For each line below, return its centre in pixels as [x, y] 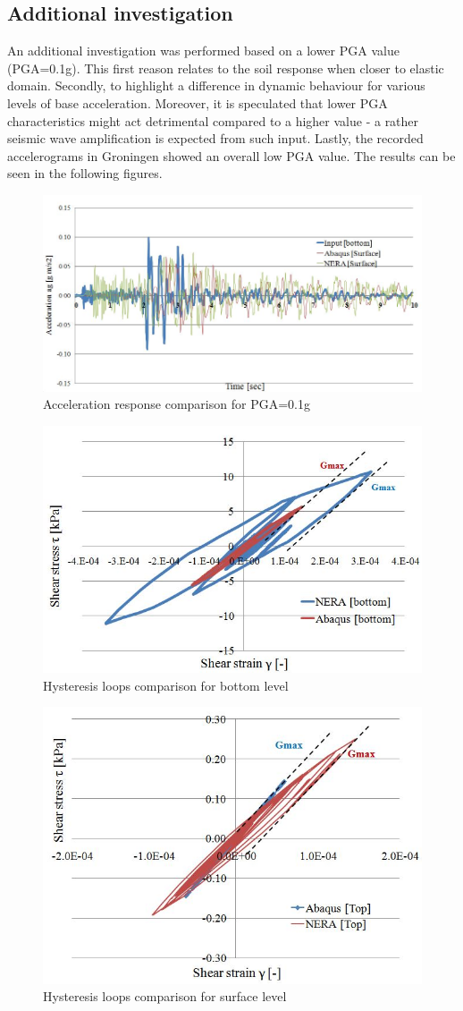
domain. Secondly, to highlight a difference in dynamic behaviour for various [216, 85]
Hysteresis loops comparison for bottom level [166, 685]
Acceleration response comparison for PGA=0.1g [177, 404]
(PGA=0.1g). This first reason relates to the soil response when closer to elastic [226, 68]
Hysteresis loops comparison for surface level [165, 996]
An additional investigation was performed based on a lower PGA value [203, 51]
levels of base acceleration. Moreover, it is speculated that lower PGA [198, 102]
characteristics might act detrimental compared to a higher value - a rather [213, 120]
